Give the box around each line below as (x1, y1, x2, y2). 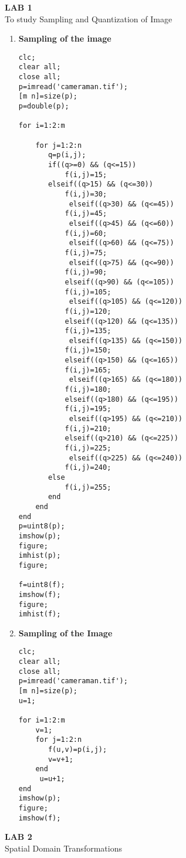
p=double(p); (18, 102, 69, 111)
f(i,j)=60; (65, 229, 107, 238)
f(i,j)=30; (65, 189, 107, 198)
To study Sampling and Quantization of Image (5, 12, 173, 25)
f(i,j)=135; (65, 327, 111, 335)
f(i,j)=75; (65, 248, 107, 257)
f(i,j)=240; (65, 463, 111, 472)
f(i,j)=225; (65, 444, 111, 453)
